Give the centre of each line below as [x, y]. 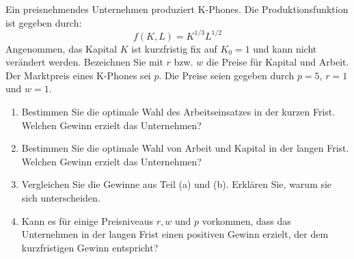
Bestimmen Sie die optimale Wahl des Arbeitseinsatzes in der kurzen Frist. [178, 112]
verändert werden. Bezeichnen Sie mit [84, 62]
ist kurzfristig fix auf [174, 48]
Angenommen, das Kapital [62, 48]
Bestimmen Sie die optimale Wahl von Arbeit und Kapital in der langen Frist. [185, 148]
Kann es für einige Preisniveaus [87, 220]
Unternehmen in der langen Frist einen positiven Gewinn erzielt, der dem [175, 234]
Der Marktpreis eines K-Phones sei [78, 75]
